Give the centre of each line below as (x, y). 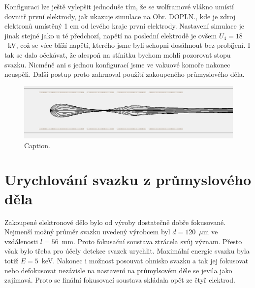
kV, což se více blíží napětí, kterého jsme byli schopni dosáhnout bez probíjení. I (129, 45)
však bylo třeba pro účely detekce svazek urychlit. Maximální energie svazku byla (127, 251)
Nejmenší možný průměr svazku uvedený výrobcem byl (87, 232)
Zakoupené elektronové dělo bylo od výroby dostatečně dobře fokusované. (115, 222)
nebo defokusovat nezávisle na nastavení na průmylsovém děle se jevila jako (118, 270)
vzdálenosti (21, 241)
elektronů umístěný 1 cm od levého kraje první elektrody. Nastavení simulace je (124, 26)
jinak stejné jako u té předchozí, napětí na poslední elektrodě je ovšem (111, 35)
